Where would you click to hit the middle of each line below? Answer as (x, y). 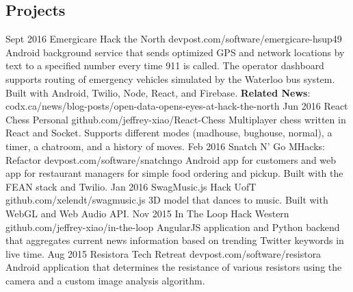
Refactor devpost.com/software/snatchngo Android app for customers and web (171, 159)
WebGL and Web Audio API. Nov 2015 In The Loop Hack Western (147, 213)
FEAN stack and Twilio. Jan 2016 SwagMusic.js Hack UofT (131, 186)
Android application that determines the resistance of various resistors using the (174, 267)
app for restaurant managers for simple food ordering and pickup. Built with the (174, 173)
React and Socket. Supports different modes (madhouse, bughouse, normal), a (169, 133)
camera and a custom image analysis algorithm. (105, 280)
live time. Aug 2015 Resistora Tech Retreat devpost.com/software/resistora (164, 253)
